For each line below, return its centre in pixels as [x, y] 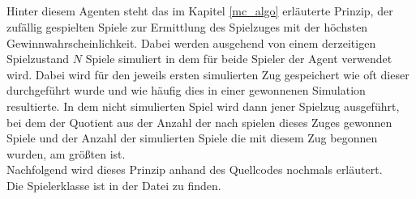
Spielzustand [38, 59]
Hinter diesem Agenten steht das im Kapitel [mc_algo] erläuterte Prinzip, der [200, 11]
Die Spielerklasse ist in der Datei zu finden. [114, 185]
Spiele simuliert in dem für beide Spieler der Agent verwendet [239, 59]
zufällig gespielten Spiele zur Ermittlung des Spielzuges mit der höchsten [187, 26]
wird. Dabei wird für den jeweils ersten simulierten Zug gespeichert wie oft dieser [208, 74]
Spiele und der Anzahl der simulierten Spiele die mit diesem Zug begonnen [192, 138]
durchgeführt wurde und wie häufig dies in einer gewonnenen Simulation [186, 90]
